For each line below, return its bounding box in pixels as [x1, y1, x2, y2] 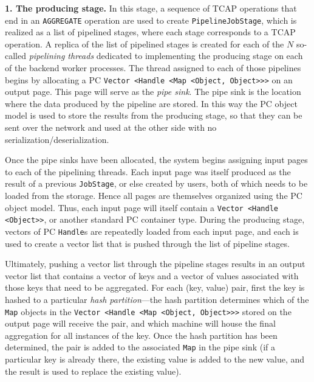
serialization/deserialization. [5, 133, 109, 145]
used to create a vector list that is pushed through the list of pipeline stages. [5, 237, 290, 249]
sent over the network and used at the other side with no [5, 121, 217, 134]
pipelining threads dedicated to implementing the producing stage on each [29, 49, 303, 62]
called [5, 49, 26, 62]
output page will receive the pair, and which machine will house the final [5, 317, 276, 330]
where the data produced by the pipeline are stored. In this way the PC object [5, 97, 298, 109]
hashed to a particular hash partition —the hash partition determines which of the [5, 293, 309, 306]
